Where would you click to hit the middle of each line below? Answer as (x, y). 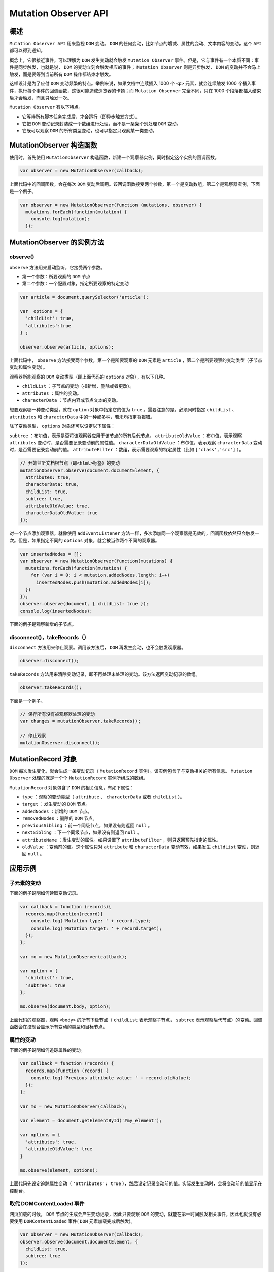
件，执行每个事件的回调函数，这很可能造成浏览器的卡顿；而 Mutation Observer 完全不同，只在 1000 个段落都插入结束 (135, 91)
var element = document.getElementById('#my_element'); (91, 1120)
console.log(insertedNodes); (56, 611)
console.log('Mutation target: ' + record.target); (96, 928)
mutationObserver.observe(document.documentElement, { (90, 470)
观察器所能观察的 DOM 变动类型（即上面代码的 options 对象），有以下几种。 (89, 377)
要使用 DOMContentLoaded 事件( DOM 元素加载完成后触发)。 (72, 1221)
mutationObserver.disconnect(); (60, 743)
